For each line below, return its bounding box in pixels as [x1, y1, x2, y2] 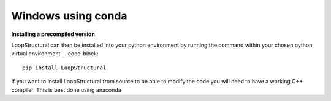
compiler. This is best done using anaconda [11, 86, 122, 94]
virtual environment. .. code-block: [11, 50, 99, 57]
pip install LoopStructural [22, 64, 107, 71]
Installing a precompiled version [11, 30, 95, 38]
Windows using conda [11, 9, 128, 23]
